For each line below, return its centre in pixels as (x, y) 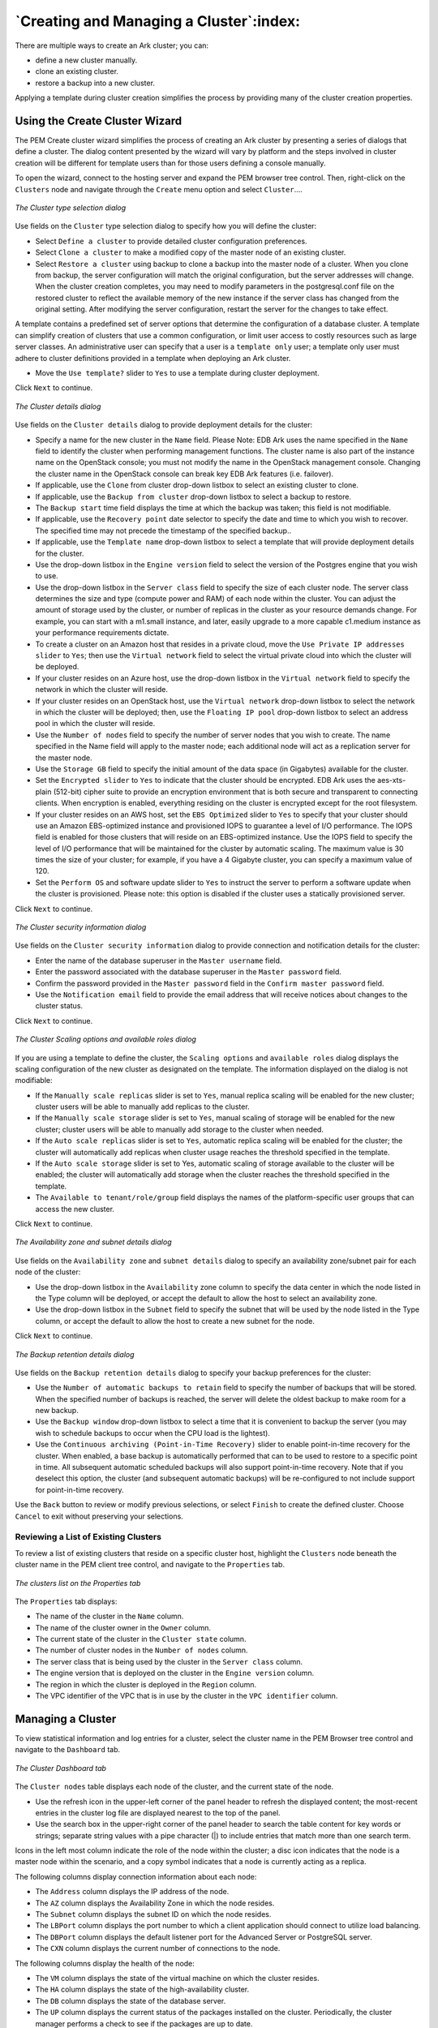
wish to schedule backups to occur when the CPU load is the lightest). (153, 1433)
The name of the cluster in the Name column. (109, 1616)
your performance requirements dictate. (102, 633)
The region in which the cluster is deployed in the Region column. (146, 1684)
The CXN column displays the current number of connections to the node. (158, 1949)
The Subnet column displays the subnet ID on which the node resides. (153, 1914)
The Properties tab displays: (66, 1601)
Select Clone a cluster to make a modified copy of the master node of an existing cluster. (191, 252)
